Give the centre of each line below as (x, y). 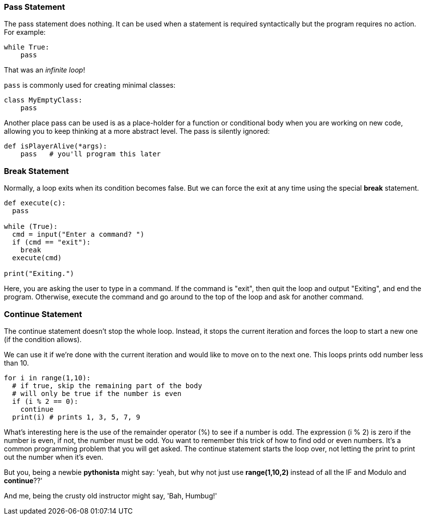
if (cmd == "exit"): (51, 242)
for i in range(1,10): (47, 378)
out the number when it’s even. (54, 457)
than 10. (17, 363)
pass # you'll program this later (91, 154)
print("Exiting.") (39, 274)
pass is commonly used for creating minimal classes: (90, 85)
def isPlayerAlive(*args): (56, 146)
